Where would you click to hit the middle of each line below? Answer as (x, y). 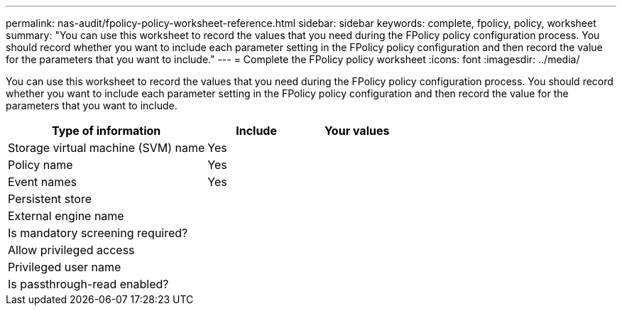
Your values (357, 131)
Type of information (106, 131)
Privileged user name (65, 267)
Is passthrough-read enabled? (88, 284)
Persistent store (50, 199)
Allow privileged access (71, 250)
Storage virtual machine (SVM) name (107, 148)
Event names (43, 182)
